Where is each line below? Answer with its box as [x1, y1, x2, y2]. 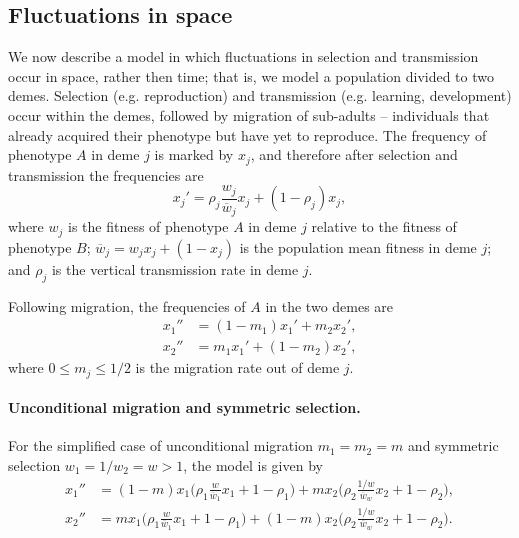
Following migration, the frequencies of [8, 295, 246, 316]
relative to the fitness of [311, 216, 457, 237]
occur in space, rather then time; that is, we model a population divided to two [8, 65, 494, 86]
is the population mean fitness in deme [239, 236, 477, 257]
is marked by [154, 144, 234, 165]
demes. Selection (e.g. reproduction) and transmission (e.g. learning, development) [8, 85, 512, 106]
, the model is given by [183, 455, 323, 476]
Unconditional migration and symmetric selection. [8, 397, 361, 418]
